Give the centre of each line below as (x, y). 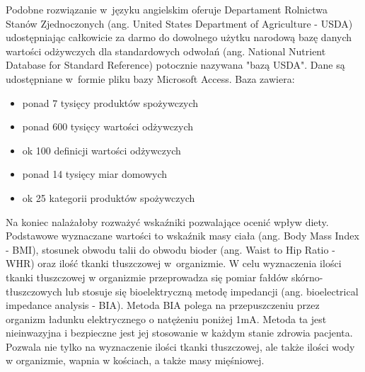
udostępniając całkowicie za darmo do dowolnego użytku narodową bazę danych (179, 37)
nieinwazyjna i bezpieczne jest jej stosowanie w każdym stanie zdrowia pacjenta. (179, 333)
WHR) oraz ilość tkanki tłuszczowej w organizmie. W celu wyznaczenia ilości (174, 263)
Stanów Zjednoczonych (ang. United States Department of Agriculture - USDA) (179, 23)
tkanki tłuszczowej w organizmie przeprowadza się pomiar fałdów (147, 277)
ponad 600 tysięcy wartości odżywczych (108, 126)
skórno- (307, 277)
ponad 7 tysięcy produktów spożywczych (110, 102)
